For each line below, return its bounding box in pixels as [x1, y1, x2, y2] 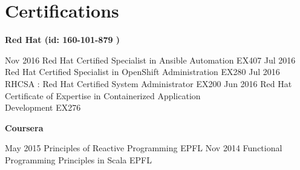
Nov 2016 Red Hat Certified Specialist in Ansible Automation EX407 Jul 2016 [5, 53, 296, 66]
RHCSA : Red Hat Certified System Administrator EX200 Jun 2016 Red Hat [5, 77, 292, 90]
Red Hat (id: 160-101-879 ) [5, 33, 120, 46]
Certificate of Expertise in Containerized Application [5, 89, 201, 102]
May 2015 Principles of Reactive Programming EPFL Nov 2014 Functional [5, 142, 282, 154]
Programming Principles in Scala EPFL [5, 153, 152, 166]
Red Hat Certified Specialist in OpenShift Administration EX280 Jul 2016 [5, 65, 280, 78]
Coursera [5, 121, 44, 134]
